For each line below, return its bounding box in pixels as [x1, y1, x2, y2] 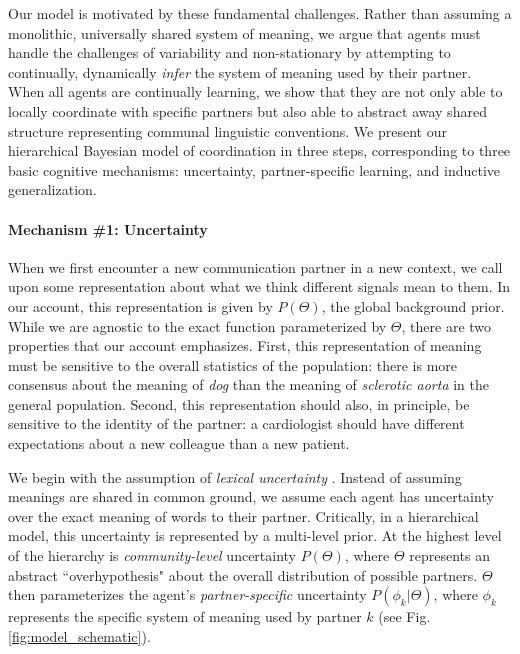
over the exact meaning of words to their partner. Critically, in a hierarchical [8, 505, 479, 526]
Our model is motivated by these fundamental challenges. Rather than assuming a [8, 3, 512, 23]
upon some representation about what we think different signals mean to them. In [8, 276, 511, 297]
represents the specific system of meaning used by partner [8, 606, 362, 627]
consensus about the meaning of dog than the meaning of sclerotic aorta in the [8, 374, 489, 395]
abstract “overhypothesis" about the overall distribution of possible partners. [8, 564, 478, 585]
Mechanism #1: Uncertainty [8, 218, 208, 239]
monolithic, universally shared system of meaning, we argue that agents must [8, 22, 481, 43]
